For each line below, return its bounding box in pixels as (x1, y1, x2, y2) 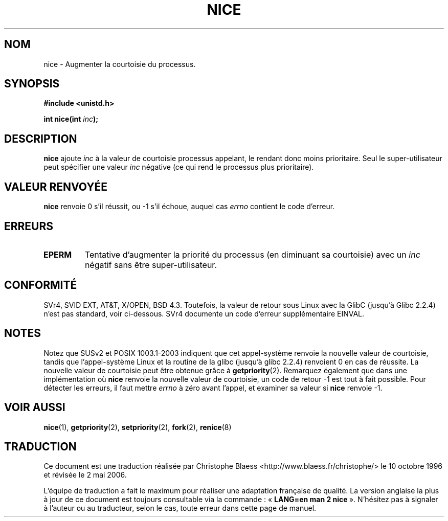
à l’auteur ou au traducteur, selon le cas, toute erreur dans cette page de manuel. (43, 504, 317, 513)
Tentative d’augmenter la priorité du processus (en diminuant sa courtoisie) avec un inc (84, 249, 420, 260)
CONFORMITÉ (4, 279, 77, 292)
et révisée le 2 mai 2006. (43, 470, 127, 480)
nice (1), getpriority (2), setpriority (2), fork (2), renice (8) (43, 422, 232, 432)
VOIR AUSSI (4, 401, 65, 414)
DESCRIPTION (4, 132, 77, 145)
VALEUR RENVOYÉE (4, 180, 107, 193)
